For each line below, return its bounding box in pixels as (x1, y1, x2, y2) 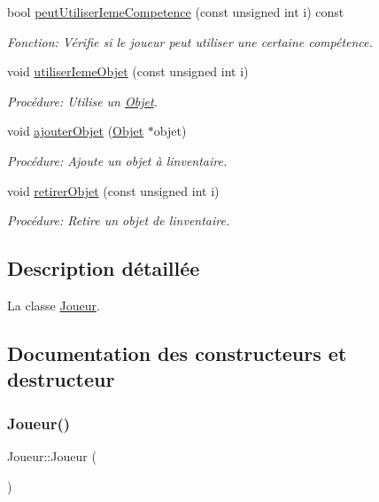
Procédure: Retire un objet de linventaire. (7, 211, 230, 230)
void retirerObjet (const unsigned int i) (7, 181, 220, 200)
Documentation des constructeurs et (7, 339, 347, 366)
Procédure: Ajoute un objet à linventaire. (7, 151, 228, 169)
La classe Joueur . (7, 295, 100, 314)
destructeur (7, 365, 115, 393)
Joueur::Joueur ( (7, 446, 97, 465)
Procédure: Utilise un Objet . (7, 91, 158, 110)
